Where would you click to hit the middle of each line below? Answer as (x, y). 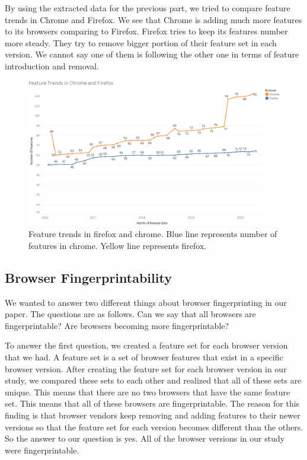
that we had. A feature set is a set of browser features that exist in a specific (144, 357)
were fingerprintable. (42, 450)
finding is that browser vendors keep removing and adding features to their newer (153, 415)
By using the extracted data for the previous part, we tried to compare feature (148, 8)
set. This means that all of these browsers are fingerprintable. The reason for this (152, 403)
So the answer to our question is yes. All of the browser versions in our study (145, 438)
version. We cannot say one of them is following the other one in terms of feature (152, 54)
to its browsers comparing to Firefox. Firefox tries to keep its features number (146, 31)
